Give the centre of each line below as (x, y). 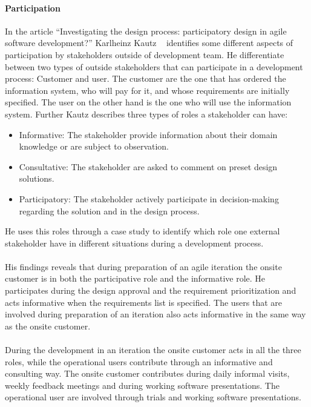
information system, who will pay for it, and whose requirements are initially (147, 90)
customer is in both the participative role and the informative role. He (135, 278)
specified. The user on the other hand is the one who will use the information (148, 102)
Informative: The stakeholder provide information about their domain (148, 134)
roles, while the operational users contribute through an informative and (139, 361)
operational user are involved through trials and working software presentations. (153, 397)
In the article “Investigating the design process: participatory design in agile (146, 31)
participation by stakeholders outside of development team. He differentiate (145, 54)
